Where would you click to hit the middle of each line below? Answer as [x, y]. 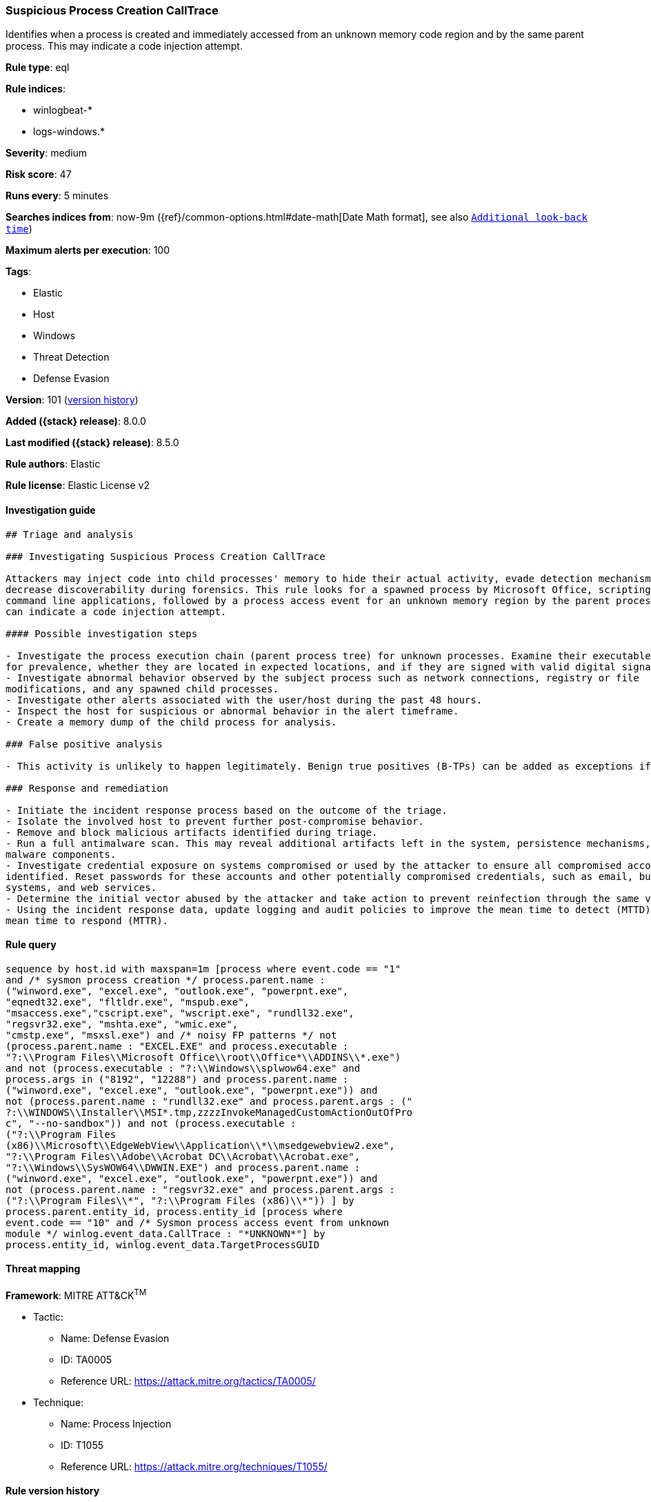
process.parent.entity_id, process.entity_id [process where [174, 1211]
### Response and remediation [87, 788]
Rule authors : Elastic [53, 464]
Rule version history [53, 1491]
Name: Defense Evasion [115, 1338]
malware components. [61, 854]
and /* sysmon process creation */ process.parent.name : [166, 980]
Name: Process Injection [116, 1423]
